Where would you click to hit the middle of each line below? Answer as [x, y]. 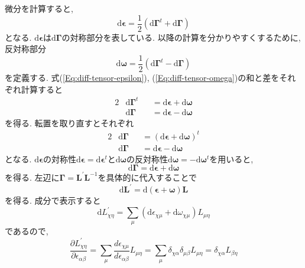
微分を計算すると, [39, 8]
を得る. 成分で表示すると [53, 200]
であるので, [27, 231]
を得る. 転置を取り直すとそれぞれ [69, 122]
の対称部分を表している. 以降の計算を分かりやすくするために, [181, 37]
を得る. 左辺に [32, 177]
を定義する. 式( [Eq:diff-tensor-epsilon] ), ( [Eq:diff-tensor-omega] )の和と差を [142, 77]
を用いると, [231, 158]
